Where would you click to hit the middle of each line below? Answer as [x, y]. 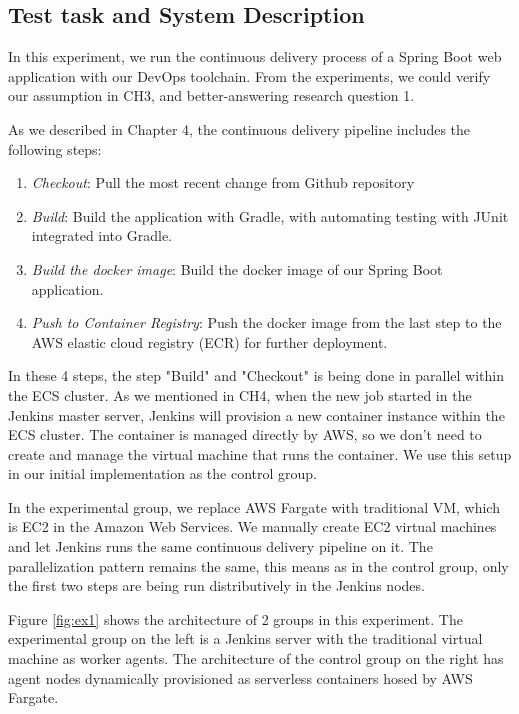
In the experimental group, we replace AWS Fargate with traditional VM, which [254, 506]
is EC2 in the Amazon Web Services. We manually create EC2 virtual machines [252, 526]
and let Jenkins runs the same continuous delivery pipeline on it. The [220, 546]
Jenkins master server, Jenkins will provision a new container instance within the [256, 414]
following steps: [55, 148]
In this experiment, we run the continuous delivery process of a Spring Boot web [255, 56]
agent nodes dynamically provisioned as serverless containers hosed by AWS [240, 677]
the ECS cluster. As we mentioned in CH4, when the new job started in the [240, 394]
